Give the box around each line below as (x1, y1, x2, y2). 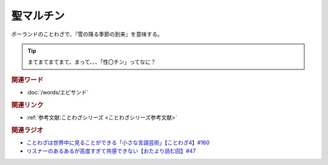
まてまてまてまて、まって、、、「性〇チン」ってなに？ (27, 58, 156, 66)
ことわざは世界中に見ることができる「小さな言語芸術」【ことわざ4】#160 (26, 139, 210, 146)
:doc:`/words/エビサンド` (26, 88, 89, 96)
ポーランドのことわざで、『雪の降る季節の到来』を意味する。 (11, 30, 163, 38)
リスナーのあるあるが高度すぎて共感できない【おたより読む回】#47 (26, 147, 196, 155)
